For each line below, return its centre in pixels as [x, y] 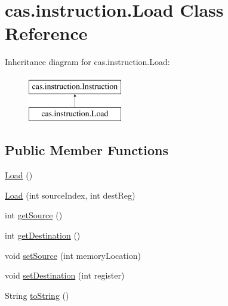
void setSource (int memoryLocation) [73, 255]
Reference [46, 33]
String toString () [37, 295]
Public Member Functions [87, 150]
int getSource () [34, 215]
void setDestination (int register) [65, 275]
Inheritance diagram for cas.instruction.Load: [87, 62]
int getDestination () [43, 235]
